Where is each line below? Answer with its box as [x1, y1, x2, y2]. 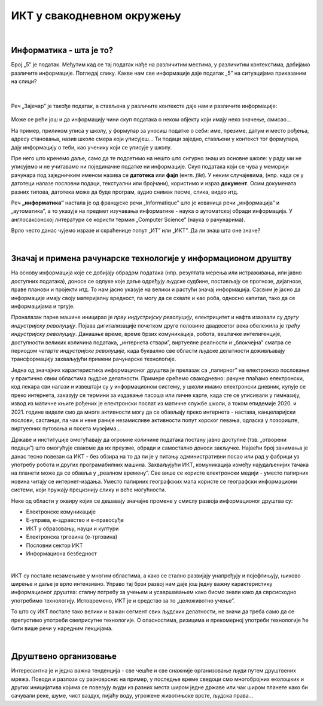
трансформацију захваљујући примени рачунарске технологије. [11, 356, 176, 363]
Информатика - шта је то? [11, 45, 114, 56]
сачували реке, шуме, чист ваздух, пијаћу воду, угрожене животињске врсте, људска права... [11, 692, 254, 699]
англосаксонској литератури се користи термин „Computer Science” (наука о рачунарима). [11, 216, 245, 223]
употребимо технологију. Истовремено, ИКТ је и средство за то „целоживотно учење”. [11, 597, 236, 604]
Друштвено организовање [11, 652, 117, 662]
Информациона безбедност [26, 550, 97, 557]
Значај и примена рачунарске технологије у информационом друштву [11, 253, 292, 264]
